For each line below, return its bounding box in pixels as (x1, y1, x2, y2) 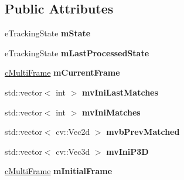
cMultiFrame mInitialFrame (5, 165, 113, 177)
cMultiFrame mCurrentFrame (5, 66, 120, 79)
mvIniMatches (81, 106, 141, 118)
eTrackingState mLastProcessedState (5, 46, 149, 59)
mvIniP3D (106, 145, 149, 157)
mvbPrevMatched (106, 125, 180, 138)
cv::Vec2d (56, 125, 90, 138)
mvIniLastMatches (81, 86, 158, 98)
